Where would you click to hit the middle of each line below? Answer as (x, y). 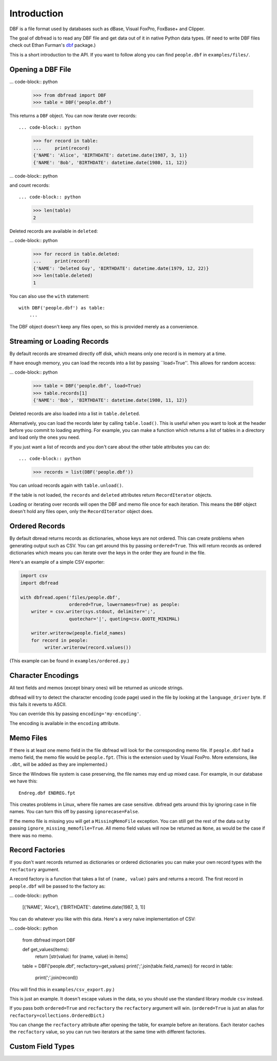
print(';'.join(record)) (56, 978)
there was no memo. (31, 835)
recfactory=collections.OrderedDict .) (57, 1015)
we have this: (24, 781)
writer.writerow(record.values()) (88, 647)
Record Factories (37, 850)
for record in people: (60, 640)
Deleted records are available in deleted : (54, 231)
